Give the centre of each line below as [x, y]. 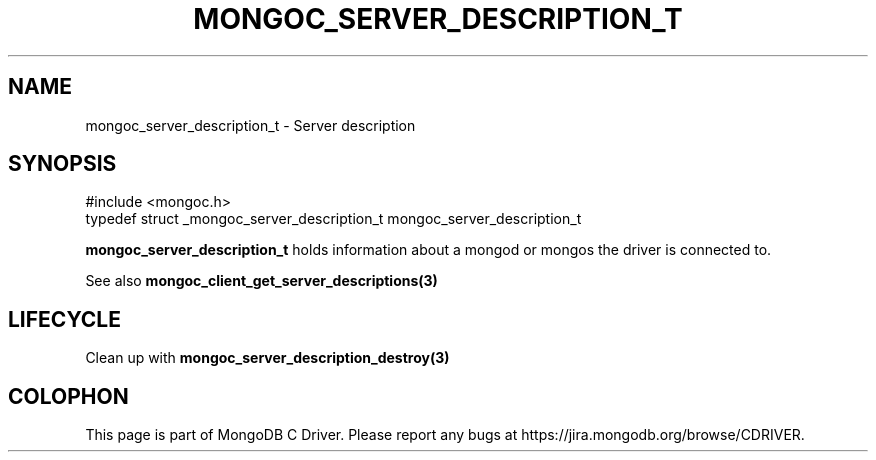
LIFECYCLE [64, 319]
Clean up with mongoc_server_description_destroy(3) [267, 358]
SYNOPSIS [62, 164]
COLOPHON [68, 396]
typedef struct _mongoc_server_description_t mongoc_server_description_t [333, 219]
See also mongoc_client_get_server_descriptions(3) [261, 281]
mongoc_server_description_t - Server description [250, 125]
